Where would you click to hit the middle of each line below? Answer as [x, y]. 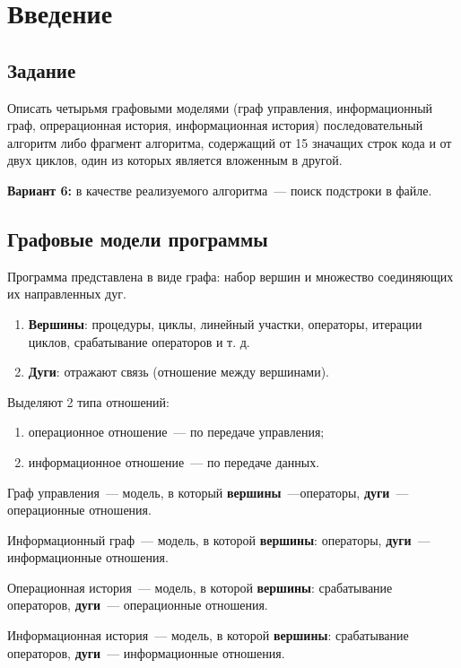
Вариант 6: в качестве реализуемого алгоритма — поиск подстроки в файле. [220, 190]
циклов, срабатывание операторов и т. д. [139, 341]
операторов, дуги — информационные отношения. [146, 652]
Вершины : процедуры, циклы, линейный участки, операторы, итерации [225, 323]
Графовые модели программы [138, 238]
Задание [42, 69]
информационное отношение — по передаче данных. [174, 461]
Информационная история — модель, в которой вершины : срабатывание [208, 635]
